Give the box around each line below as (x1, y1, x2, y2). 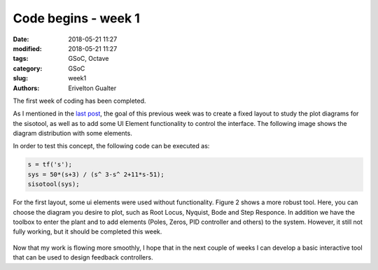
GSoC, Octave (68, 55, 109, 63)
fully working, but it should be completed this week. (13, 227, 162, 236)
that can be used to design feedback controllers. (13, 253, 153, 262)
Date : (13, 35, 29, 43)
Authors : (13, 84, 40, 92)
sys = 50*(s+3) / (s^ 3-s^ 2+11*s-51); (27, 170, 164, 178)
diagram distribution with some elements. (13, 129, 132, 138)
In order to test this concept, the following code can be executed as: (13, 142, 210, 150)
